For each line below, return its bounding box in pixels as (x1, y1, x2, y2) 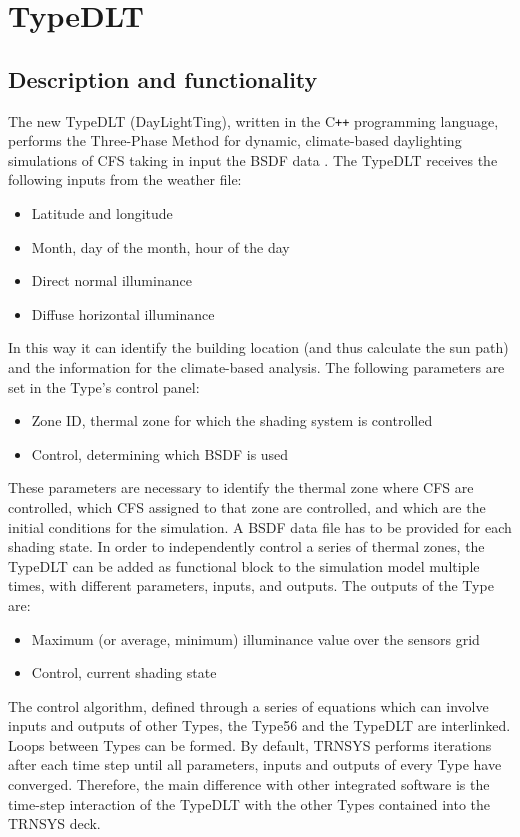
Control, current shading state (31, 662, 217, 683)
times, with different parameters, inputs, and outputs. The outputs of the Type (8, 575, 494, 596)
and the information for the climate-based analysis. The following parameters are (8, 356, 505, 377)
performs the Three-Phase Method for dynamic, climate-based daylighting (8, 130, 462, 151)
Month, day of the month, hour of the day (31, 236, 290, 257)
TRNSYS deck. (8, 813, 101, 834)
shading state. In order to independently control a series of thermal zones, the (8, 536, 485, 557)
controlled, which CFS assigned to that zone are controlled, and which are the (8, 496, 486, 517)
